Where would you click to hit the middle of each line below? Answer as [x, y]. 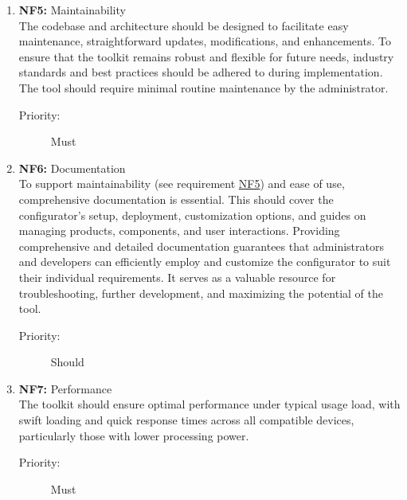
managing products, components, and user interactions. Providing [179, 230]
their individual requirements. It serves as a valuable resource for [177, 277]
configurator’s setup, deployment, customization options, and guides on [192, 215]
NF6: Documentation [72, 168]
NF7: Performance [65, 388]
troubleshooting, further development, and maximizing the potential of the [201, 293]
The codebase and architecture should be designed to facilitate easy [184, 25]
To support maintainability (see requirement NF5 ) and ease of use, [182, 184]
